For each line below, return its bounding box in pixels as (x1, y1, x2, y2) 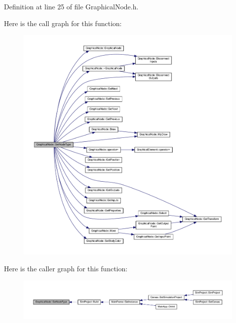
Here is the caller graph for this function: (4, 263, 128, 273)
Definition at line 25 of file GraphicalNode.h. (4, 1, 139, 11)
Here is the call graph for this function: (4, 18, 122, 28)
